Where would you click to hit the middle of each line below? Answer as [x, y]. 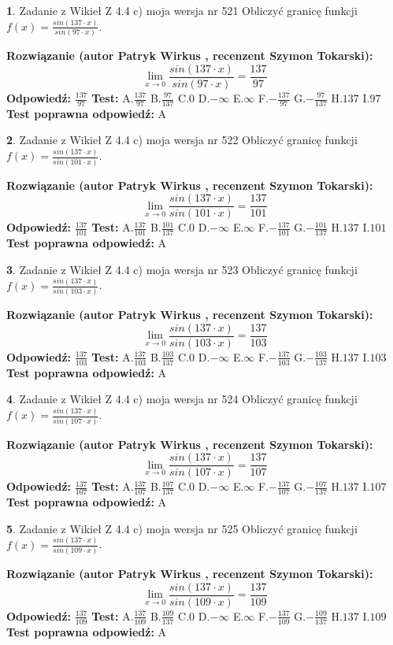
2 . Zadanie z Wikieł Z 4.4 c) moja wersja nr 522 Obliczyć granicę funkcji [182, 140]
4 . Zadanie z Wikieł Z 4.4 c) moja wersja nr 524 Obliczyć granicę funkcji [182, 399]
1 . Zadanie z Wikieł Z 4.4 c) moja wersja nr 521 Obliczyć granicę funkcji [182, 10]
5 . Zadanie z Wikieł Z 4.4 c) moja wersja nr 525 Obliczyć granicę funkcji [182, 528]
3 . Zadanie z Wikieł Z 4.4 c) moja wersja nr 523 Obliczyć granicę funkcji [182, 269]
